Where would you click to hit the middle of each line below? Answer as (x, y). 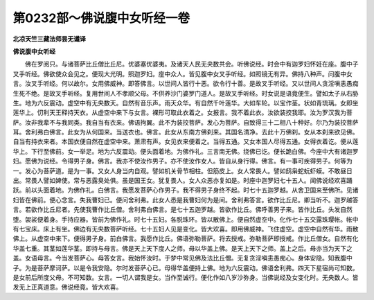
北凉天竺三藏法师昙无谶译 (49, 39)
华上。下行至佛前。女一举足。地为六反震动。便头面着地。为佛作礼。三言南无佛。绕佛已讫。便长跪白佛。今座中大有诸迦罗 (186, 151)
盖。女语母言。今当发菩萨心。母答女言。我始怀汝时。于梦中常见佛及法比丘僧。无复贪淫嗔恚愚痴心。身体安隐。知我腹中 (182, 258)
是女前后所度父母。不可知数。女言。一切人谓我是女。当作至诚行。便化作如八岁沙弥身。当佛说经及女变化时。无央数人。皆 (186, 277)
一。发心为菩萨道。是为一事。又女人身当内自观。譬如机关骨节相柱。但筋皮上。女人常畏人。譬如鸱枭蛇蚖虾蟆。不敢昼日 (182, 170)
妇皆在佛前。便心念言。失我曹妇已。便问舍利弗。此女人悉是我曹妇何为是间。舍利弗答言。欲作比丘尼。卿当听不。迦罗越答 (186, 200)
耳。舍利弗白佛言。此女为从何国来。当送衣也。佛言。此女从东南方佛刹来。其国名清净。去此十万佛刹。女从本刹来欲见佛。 (186, 132)
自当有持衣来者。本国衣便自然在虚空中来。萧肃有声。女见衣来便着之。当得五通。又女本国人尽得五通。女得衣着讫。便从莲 (186, 141)
